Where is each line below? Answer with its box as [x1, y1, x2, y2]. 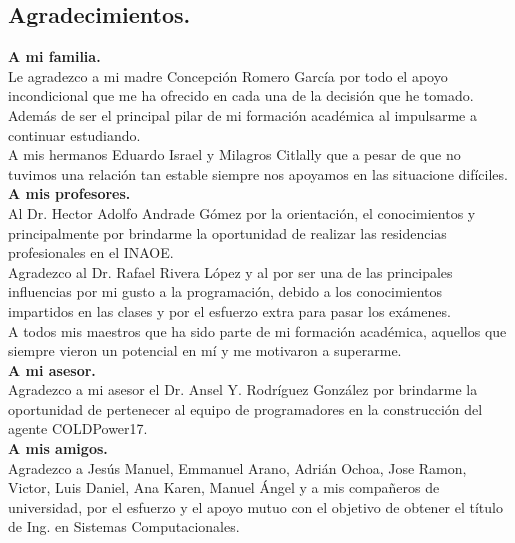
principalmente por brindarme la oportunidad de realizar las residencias [8, 222, 447, 243]
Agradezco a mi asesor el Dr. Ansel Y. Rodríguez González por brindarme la [8, 379, 478, 400]
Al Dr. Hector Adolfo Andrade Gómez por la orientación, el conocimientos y [8, 202, 476, 223]
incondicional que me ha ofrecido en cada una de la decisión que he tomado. [8, 85, 474, 106]
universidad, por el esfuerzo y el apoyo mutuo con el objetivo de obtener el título [8, 496, 503, 517]
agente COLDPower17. [8, 418, 148, 439]
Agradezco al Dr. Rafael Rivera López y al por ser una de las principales [8, 261, 453, 282]
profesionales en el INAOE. [8, 242, 174, 263]
